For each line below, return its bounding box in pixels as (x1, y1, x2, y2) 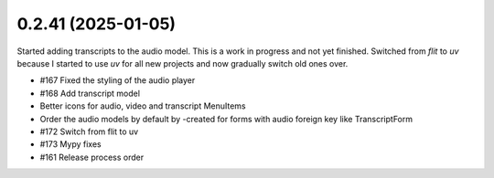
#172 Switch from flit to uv (39, 126, 139, 137)
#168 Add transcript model (39, 88, 141, 99)
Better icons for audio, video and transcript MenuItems (39, 100, 246, 111)
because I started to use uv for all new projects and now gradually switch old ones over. (16, 58, 349, 68)
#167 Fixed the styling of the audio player (39, 75, 196, 86)
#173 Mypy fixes (39, 139, 102, 150)
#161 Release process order (39, 152, 145, 162)
